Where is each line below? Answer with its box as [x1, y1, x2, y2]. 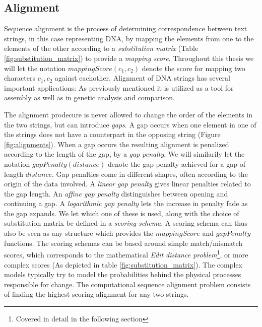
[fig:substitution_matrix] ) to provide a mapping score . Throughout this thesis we [4, 52, 254, 63]
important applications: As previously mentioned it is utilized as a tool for [4, 82, 234, 93]
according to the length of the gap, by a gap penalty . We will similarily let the [4, 149, 245, 159]
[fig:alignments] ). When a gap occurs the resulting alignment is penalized [4, 139, 229, 149]
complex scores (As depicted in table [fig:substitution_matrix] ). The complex [4, 259, 242, 270]
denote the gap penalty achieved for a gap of [107, 158, 245, 169]
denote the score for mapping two [142, 62, 245, 73]
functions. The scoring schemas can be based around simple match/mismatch [4, 237, 243, 248]
